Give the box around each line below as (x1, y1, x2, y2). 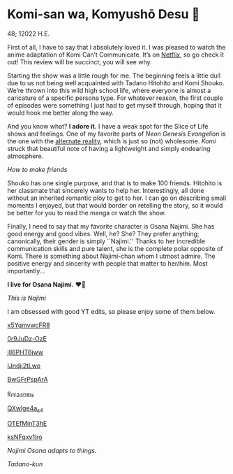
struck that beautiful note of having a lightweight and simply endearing (7, 144, 211, 152)
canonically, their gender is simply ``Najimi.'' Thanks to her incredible (7, 237, 206, 245)
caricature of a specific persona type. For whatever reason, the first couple (7, 94, 223, 102)
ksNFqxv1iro (7, 433, 43, 441)
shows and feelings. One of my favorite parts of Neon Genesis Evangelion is (7, 129, 226, 138)
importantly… (7, 266, 45, 275)
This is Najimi (7, 294, 47, 302)
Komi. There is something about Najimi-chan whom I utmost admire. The (7, 252, 216, 260)
